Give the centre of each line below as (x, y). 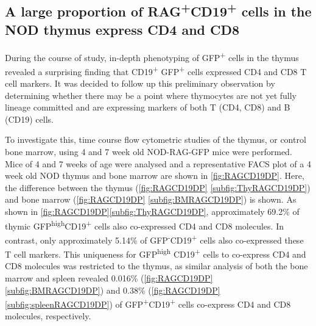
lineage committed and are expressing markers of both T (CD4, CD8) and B (148, 107)
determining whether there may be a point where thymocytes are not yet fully (151, 95)
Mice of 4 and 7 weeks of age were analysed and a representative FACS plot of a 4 (158, 163)
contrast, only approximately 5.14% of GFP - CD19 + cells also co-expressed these (154, 239)
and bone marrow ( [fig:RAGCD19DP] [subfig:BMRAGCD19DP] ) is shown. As (151, 199)
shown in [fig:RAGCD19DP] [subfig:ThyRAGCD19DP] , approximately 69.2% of (152, 212)
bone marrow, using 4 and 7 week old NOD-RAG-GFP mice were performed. (149, 152)
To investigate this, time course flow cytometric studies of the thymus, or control (156, 139)
